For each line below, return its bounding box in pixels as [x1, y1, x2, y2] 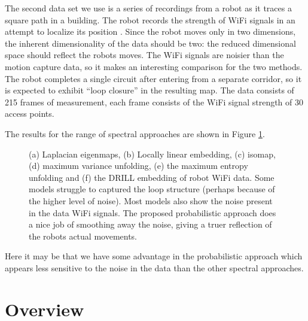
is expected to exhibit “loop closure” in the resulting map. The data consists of [5, 84, 294, 96]
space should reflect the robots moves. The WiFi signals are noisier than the [5, 49, 284, 61]
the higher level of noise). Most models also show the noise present [29, 194, 273, 207]
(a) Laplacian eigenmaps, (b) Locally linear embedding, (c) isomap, [29, 147, 276, 160]
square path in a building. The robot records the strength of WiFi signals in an [5, 13, 295, 26]
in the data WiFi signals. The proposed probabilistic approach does [29, 206, 276, 219]
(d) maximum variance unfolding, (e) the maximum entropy [29, 159, 248, 172]
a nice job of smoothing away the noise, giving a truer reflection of [29, 218, 272, 231]
